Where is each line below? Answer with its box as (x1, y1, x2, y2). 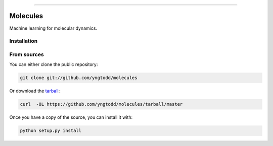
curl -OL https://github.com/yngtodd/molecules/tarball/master (20, 101, 183, 107)
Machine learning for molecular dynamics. (9, 25, 98, 31)
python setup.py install (20, 128, 82, 133)
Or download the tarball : (9, 88, 60, 94)
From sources (9, 51, 44, 58)
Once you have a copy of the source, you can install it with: (9, 114, 133, 120)
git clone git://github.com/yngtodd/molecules (20, 75, 138, 81)
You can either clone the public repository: (9, 61, 98, 67)
